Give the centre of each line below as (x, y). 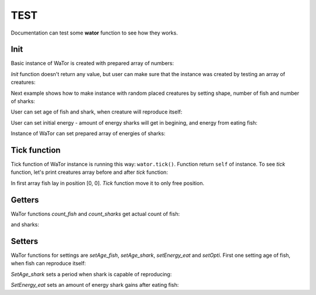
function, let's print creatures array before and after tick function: (89, 172)
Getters (25, 200)
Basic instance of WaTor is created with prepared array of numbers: (92, 63)
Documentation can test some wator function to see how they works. (94, 33)
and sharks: (25, 225)
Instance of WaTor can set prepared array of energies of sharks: (88, 133)
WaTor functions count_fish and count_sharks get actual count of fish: (95, 214)
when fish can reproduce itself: (48, 263)
